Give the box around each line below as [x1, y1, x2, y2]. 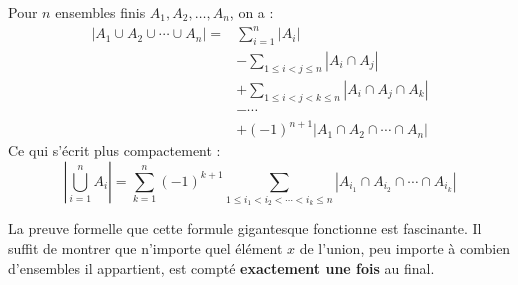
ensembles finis [55, 2, 146, 22]
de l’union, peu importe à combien [299, 238, 511, 259]
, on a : [229, 2, 274, 22]
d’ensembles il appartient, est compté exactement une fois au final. [8, 257, 435, 278]
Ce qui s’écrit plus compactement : [8, 140, 221, 161]
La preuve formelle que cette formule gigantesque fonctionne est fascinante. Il [8, 218, 482, 239]
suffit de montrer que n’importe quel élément [8, 238, 283, 259]
